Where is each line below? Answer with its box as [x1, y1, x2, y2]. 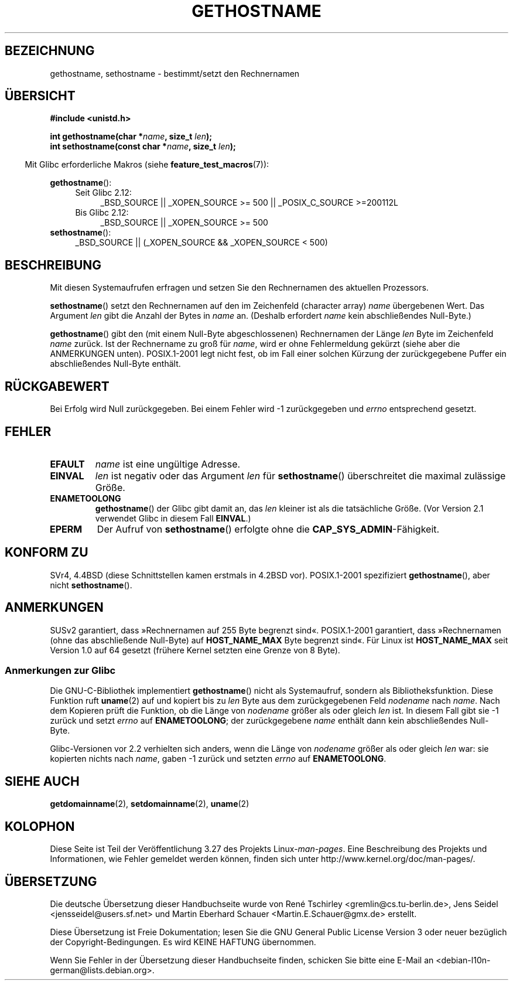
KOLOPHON [5, 819, 75, 834]
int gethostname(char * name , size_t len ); [50, 131, 213, 142]
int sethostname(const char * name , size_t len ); [50, 141, 236, 152]
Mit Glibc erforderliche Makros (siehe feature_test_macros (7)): [25, 159, 269, 170]
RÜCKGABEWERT [5, 379, 110, 394]
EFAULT [50, 458, 85, 470]
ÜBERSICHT [5, 88, 76, 104]
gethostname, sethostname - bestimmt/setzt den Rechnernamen [50, 68, 300, 79]
